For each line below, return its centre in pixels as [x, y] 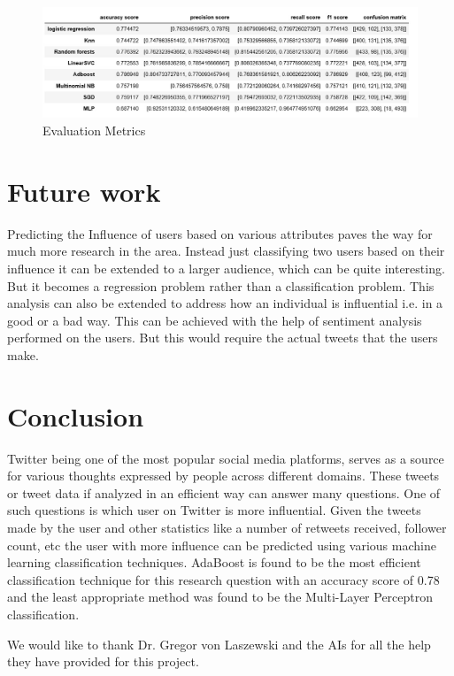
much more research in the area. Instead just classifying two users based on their [226, 251]
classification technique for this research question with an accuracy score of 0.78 [223, 579]
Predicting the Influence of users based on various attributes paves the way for [220, 233]
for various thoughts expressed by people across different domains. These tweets [223, 476]
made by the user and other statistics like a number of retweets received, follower [227, 528]
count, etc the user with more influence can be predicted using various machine [222, 545]
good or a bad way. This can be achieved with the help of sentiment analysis [215, 320]
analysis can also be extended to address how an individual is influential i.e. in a [225, 303]
